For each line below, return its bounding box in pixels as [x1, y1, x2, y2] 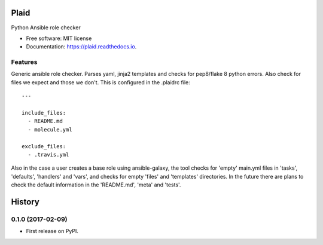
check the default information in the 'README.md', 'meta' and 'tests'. [11, 181, 181, 188]
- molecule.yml [28, 126, 72, 133]
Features [11, 58, 38, 66]
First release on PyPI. [26, 228, 79, 235]
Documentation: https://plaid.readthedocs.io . [26, 43, 137, 50]
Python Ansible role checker [11, 24, 81, 31]
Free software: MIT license [26, 35, 92, 42]
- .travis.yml [28, 151, 69, 158]
